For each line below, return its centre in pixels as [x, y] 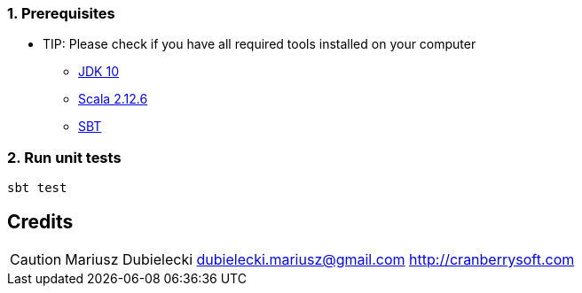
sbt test [37, 188]
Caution [36, 259]
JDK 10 [98, 72]
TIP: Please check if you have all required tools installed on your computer [260, 44]
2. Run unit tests [64, 157]
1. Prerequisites [61, 13]
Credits [40, 221]
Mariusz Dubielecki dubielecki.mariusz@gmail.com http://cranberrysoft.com [320, 259]
